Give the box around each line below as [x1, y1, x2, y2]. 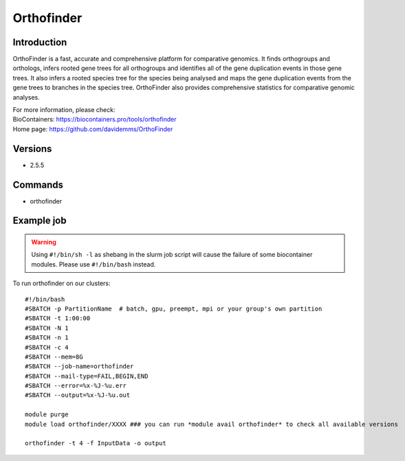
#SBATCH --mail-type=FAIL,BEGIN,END [25, 372, 149, 380]
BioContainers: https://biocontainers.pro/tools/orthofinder [12, 115, 177, 124]
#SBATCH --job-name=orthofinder [25, 363, 134, 370]
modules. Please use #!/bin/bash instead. [31, 260, 156, 268]
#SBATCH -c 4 [25, 344, 69, 351]
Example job [12, 215, 67, 227]
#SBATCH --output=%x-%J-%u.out [25, 392, 131, 399]
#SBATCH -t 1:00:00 [25, 315, 91, 322]
